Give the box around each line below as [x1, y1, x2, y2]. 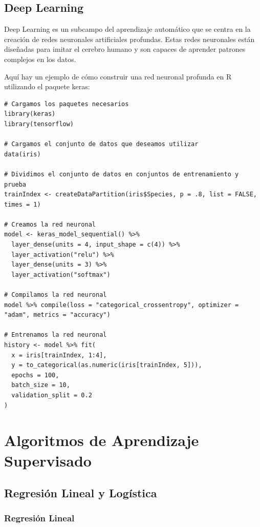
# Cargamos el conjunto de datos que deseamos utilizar [4, 140, 199, 148]
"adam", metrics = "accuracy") [4, 311, 111, 319]
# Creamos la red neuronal [4, 220, 96, 228]
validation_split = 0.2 [11, 391, 92, 399]
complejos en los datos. [4, 53, 76, 64]
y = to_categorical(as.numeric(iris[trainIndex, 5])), [11, 361, 202, 369]
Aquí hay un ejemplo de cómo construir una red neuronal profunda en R [4, 71, 232, 82]
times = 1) [4, 200, 41, 208]
